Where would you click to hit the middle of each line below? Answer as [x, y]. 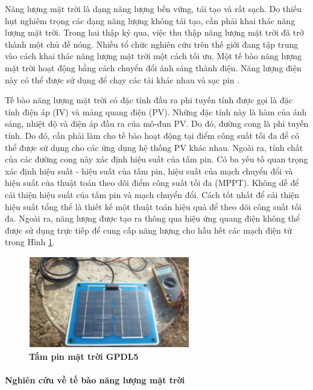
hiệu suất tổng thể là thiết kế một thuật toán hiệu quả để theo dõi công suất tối [153, 206]
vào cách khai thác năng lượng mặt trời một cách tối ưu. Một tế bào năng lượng [153, 56]
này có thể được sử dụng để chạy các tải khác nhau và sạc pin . [122, 79]
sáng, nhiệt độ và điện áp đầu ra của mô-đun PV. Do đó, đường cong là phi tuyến [157, 123]
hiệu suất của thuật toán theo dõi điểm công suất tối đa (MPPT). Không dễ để [152, 183]
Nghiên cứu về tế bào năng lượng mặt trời [95, 379]
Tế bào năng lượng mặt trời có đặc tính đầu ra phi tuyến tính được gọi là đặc [149, 100]
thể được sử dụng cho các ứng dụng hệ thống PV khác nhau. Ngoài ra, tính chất [154, 147]
